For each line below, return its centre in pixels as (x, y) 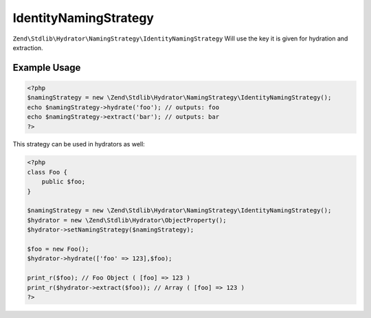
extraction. (28, 47)
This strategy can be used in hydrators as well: (79, 144)
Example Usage (47, 68)
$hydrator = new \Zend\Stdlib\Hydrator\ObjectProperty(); (127, 220)
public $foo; (64, 182)
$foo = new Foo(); (58, 249)
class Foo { (47, 172)
